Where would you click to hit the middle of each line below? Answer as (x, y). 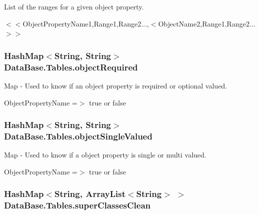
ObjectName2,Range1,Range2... (207, 23)
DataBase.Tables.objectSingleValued (78, 136)
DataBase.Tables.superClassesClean (77, 205)
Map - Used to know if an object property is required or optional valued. (116, 85)
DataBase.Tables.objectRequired (71, 67)
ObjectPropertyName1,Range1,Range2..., (86, 23)
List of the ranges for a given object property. (74, 6)
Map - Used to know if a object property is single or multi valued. (105, 155)
